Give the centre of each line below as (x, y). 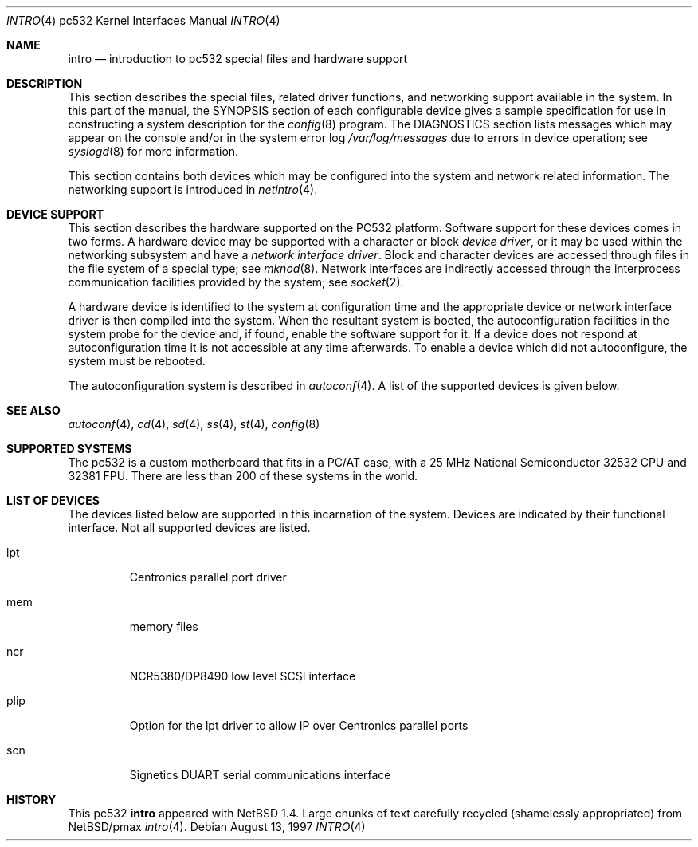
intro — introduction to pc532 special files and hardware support (238, 59)
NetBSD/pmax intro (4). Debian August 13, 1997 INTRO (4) (217, 827)
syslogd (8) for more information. (153, 151)
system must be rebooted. (137, 361)
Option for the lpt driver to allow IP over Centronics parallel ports (299, 725)
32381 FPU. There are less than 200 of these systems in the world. (243, 476)
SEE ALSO (33, 410)
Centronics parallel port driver (208, 577)
